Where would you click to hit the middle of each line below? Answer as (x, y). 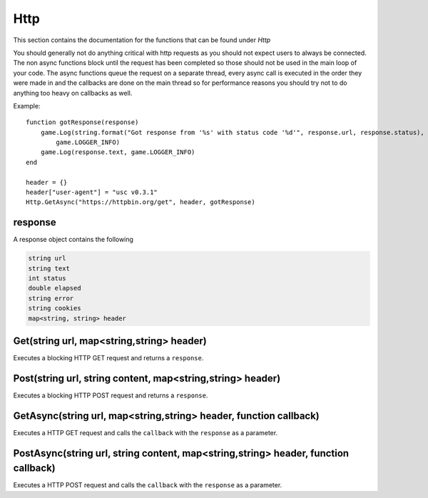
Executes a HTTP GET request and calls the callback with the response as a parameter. (146, 432)
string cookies (55, 308)
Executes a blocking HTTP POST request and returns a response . (111, 395)
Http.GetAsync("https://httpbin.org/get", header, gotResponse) (141, 202)
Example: (27, 106)
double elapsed (55, 288)
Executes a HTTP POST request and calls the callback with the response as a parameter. (148, 485)
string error (51, 298)
